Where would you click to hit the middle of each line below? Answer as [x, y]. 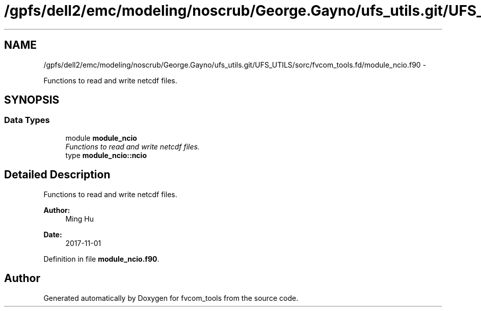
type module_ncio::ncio [106, 155]
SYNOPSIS [32, 100]
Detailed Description [57, 175]
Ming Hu [79, 219]
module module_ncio [101, 138]
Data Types [27, 120]
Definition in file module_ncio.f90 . [101, 259]
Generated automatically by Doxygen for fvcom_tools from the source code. [171, 298]
